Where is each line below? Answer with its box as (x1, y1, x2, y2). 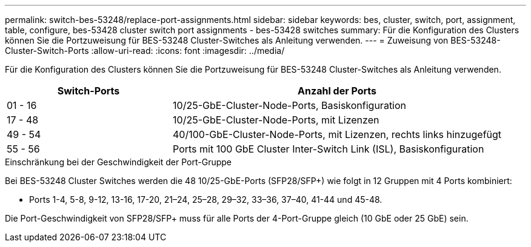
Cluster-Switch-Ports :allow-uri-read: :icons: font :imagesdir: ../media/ (5, 45, 285, 56)
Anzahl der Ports (298, 85, 377, 97)
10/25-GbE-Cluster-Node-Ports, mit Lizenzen (173, 114, 379, 126)
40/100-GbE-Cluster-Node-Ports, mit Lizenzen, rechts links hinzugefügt (173, 128, 502, 140)
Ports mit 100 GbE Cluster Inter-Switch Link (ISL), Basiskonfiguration (173, 143, 484, 155)
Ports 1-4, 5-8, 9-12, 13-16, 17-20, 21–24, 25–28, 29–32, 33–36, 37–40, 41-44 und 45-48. (29, 194, 382, 205)
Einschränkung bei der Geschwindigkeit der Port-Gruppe (5, 157, 232, 167)
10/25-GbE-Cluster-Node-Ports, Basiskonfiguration (173, 99, 407, 111)
